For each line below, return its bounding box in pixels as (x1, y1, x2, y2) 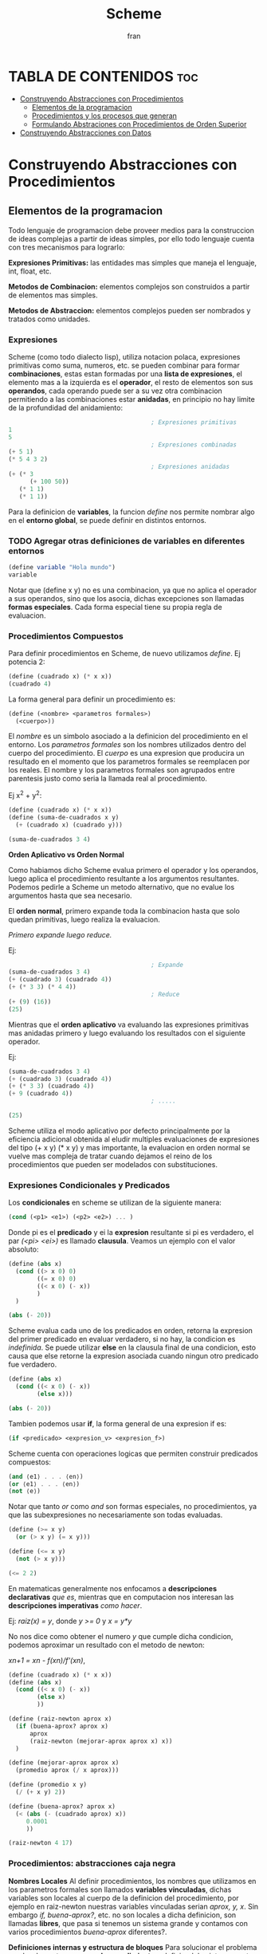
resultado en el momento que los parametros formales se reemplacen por (8, 757, 250, 766)
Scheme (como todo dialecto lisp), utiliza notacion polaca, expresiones (8, 352, 241, 361)
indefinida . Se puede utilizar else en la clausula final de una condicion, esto (8, 1343, 257, 1352)
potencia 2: (8, 657, 45, 666)
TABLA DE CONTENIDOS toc (8, 67, 199, 85)
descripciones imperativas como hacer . (8, 1600, 143, 1610)
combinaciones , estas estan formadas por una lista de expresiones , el (8, 368, 243, 379)
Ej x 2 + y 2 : (8, 789, 42, 800)
